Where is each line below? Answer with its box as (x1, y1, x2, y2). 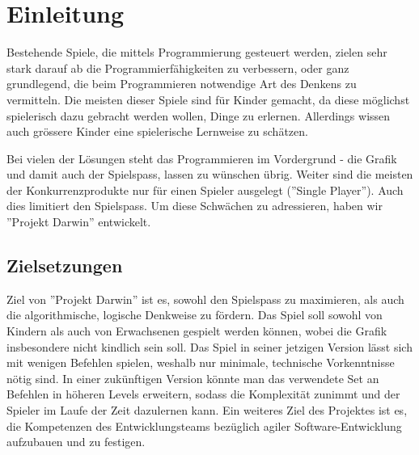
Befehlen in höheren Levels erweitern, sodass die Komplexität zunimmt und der (6, 385, 400, 402)
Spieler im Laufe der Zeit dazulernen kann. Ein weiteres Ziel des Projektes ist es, (6, 402, 408, 419)
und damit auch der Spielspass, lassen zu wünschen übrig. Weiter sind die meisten (6, 166, 413, 183)
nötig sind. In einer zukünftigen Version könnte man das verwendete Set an (6, 369, 379, 386)
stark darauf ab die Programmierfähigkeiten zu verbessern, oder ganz (6, 59, 349, 76)
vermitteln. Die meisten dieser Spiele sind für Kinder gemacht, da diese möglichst (6, 91, 410, 107)
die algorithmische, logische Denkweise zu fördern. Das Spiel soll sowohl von (6, 306, 383, 323)
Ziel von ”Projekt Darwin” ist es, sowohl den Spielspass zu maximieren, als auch (6, 290, 404, 307)
